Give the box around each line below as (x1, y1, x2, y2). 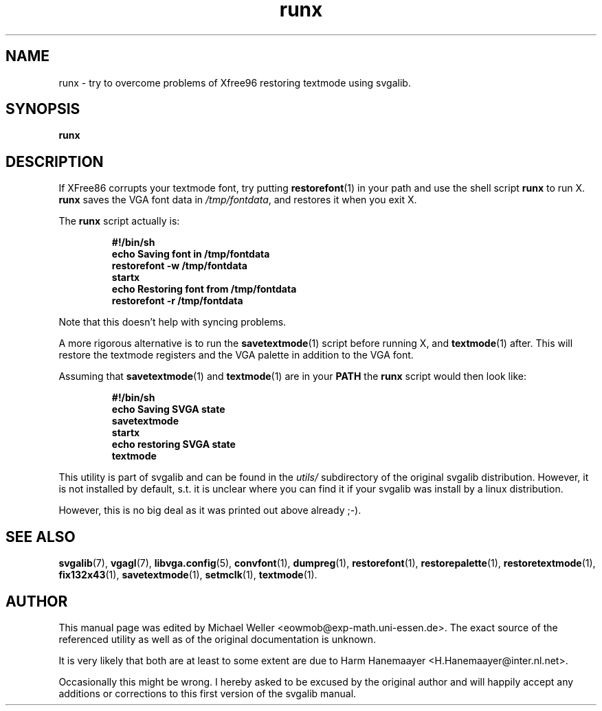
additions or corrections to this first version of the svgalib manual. (58, 687, 357, 699)
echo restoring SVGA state (111, 438, 236, 451)
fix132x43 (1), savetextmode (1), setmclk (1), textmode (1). (58, 569, 317, 581)
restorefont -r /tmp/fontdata (111, 295, 243, 307)
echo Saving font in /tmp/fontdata (111, 248, 270, 260)
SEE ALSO (5, 528, 76, 545)
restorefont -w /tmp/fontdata (111, 260, 247, 272)
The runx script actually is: (58, 215, 180, 227)
